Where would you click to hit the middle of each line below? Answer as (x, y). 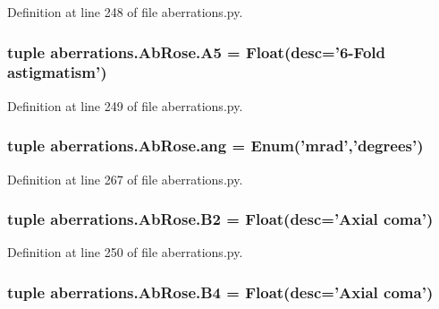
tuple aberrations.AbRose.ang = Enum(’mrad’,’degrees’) (215, 146)
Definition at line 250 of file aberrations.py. (125, 252)
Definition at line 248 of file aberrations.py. (125, 12)
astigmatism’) (57, 72)
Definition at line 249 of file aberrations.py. (125, 105)
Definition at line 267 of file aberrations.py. (125, 179)
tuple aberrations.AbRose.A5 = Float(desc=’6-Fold (196, 51)
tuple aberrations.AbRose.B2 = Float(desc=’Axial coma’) (220, 219)
